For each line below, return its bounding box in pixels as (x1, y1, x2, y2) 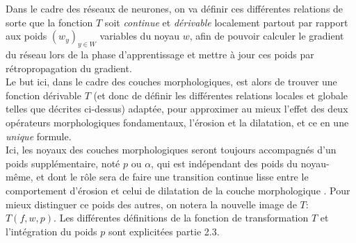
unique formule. (6, 128, 72, 143)
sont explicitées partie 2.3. (108, 224, 220, 238)
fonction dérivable (6, 87, 81, 102)
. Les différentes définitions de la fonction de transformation (54, 210, 309, 225)
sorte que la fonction (6, 15, 93, 29)
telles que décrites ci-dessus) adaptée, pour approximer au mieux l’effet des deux (6, 101, 348, 116)
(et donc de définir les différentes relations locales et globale (93, 87, 348, 102)
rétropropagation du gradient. (6, 60, 132, 75)
